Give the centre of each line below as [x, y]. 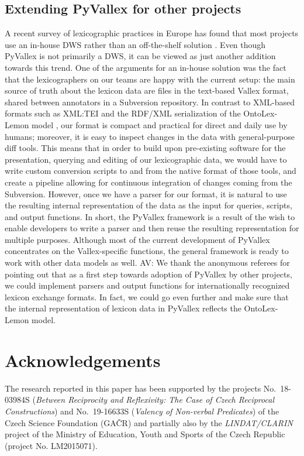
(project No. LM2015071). [51, 445]
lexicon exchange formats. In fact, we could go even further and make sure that [147, 296]
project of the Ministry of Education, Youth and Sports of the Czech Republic [145, 434]
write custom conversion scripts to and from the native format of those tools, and [151, 171]
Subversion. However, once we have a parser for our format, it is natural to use [146, 193]
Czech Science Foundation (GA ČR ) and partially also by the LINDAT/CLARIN [149, 422]
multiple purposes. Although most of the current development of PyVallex [137, 239]
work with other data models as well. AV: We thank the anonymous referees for [147, 263]
